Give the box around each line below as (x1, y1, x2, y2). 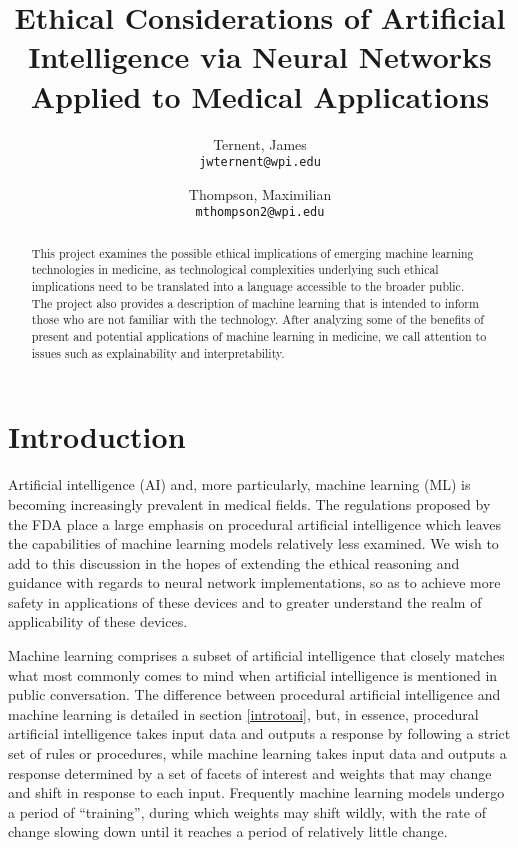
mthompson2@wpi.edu (195, 205, 325, 220)
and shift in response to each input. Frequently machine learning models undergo (8, 782, 505, 803)
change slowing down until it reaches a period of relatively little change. (8, 821, 448, 842)
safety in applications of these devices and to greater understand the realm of (8, 591, 482, 612)
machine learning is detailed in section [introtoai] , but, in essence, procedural (8, 703, 479, 724)
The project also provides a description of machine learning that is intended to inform (31, 294, 479, 311)
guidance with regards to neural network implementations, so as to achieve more (8, 572, 501, 593)
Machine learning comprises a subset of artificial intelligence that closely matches (8, 645, 505, 666)
